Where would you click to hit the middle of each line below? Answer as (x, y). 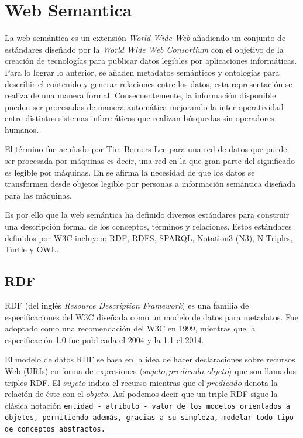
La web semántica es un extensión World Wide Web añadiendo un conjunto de (145, 38)
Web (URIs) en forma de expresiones (71, 370)
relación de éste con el (44, 394)
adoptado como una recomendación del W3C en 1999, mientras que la (130, 328)
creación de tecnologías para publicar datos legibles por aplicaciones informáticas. (151, 61)
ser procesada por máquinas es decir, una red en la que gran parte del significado (150, 161)
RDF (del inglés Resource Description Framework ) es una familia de (127, 305)
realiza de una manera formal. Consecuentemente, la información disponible (140, 95)
